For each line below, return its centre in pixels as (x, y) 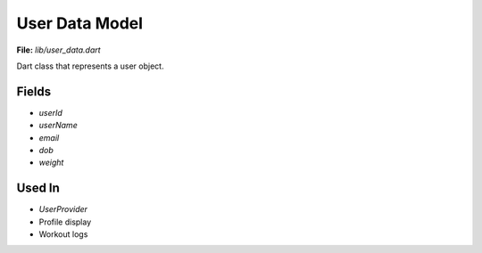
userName (58, 126)
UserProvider (63, 209)
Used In (38, 188)
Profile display (65, 222)
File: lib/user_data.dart (59, 50)
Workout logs (63, 234)
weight (51, 163)
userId (50, 112)
